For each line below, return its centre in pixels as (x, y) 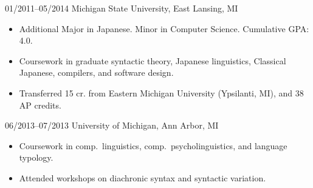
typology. (36, 157)
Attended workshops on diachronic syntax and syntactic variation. (143, 177)
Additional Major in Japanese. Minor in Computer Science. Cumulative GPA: (164, 28)
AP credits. (40, 105)
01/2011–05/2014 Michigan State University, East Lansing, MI (122, 8)
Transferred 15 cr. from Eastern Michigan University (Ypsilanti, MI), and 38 (161, 92)
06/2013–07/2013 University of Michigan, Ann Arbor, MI (112, 125)
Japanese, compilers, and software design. (96, 72)
